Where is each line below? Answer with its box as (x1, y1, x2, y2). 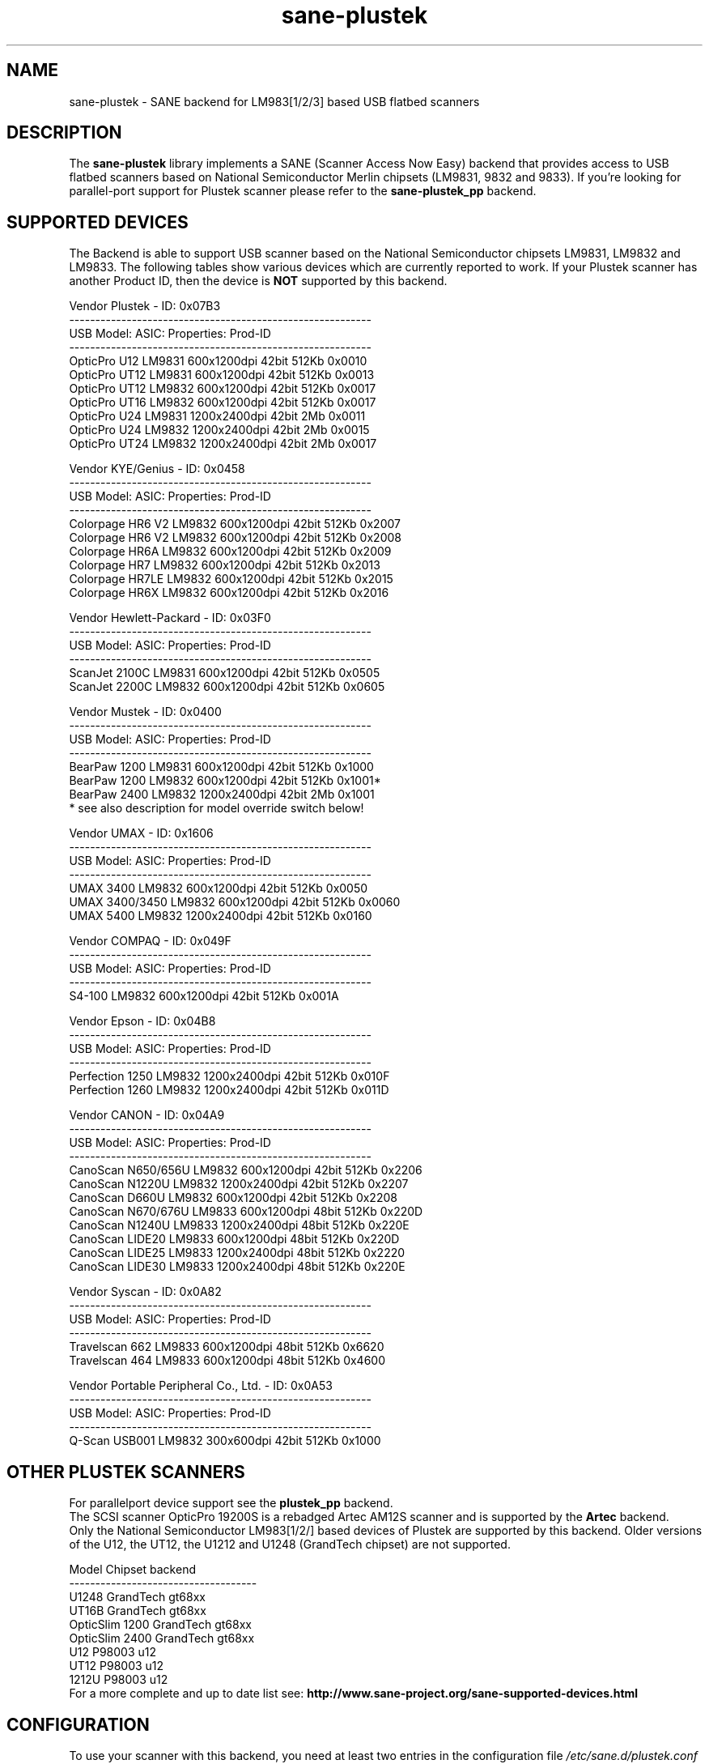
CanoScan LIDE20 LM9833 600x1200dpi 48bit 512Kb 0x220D (69, 1232, 400, 1246)
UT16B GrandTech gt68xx (69, 1604, 206, 1618)
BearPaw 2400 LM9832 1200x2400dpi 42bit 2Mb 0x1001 (69, 787, 375, 802)
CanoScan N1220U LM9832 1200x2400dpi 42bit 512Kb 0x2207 (69, 1177, 409, 1191)
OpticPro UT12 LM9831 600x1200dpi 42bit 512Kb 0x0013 (69, 368, 375, 382)
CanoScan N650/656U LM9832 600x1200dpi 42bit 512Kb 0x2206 (69, 1163, 422, 1178)
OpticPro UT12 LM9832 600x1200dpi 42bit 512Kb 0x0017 (69, 381, 376, 396)
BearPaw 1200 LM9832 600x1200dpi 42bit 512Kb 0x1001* (69, 773, 381, 788)
